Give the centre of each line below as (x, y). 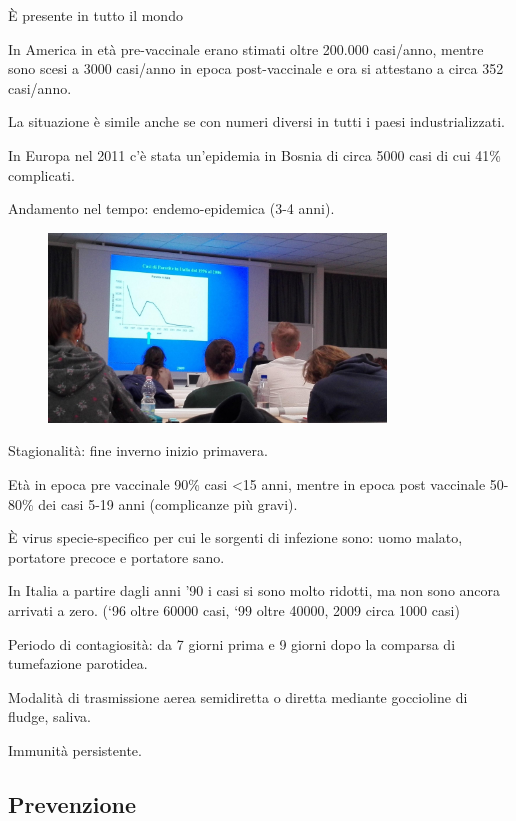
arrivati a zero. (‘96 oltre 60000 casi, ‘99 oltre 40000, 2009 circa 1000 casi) (234, 610)
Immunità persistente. (75, 750)
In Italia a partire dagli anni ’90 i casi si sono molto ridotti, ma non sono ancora (254, 590)
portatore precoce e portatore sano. (116, 556)
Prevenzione (72, 803)
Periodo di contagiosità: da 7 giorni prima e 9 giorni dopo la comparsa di (232, 643)
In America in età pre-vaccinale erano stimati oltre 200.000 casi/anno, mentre (246, 48)
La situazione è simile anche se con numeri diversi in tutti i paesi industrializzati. (256, 121)
